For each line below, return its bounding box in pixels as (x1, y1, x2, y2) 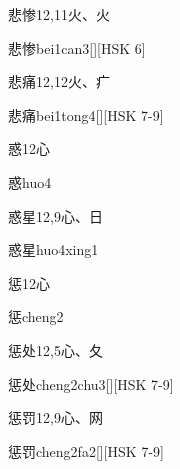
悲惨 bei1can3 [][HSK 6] (8, 37, 146, 58)
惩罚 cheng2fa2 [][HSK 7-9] (8, 440, 164, 461)
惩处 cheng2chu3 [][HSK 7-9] (8, 373, 174, 394)
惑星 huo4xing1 (8, 239, 99, 260)
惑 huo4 (8, 171, 52, 192)
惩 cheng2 (8, 306, 64, 327)
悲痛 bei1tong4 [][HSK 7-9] (8, 104, 164, 125)
